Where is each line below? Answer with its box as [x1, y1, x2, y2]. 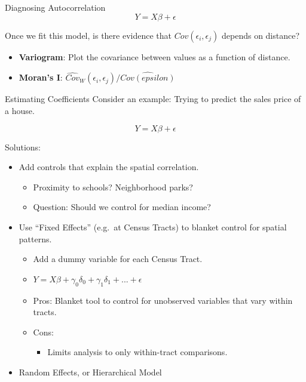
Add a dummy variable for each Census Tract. [33, 252, 203, 265]
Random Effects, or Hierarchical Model [19, 365, 162, 378]
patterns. [19, 232, 52, 245]
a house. [5, 104, 35, 116]
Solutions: [5, 140, 41, 153]
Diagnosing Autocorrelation [5, 1, 106, 13]
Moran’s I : [19, 71, 63, 84]
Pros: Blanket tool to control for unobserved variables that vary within [33, 294, 293, 306]
